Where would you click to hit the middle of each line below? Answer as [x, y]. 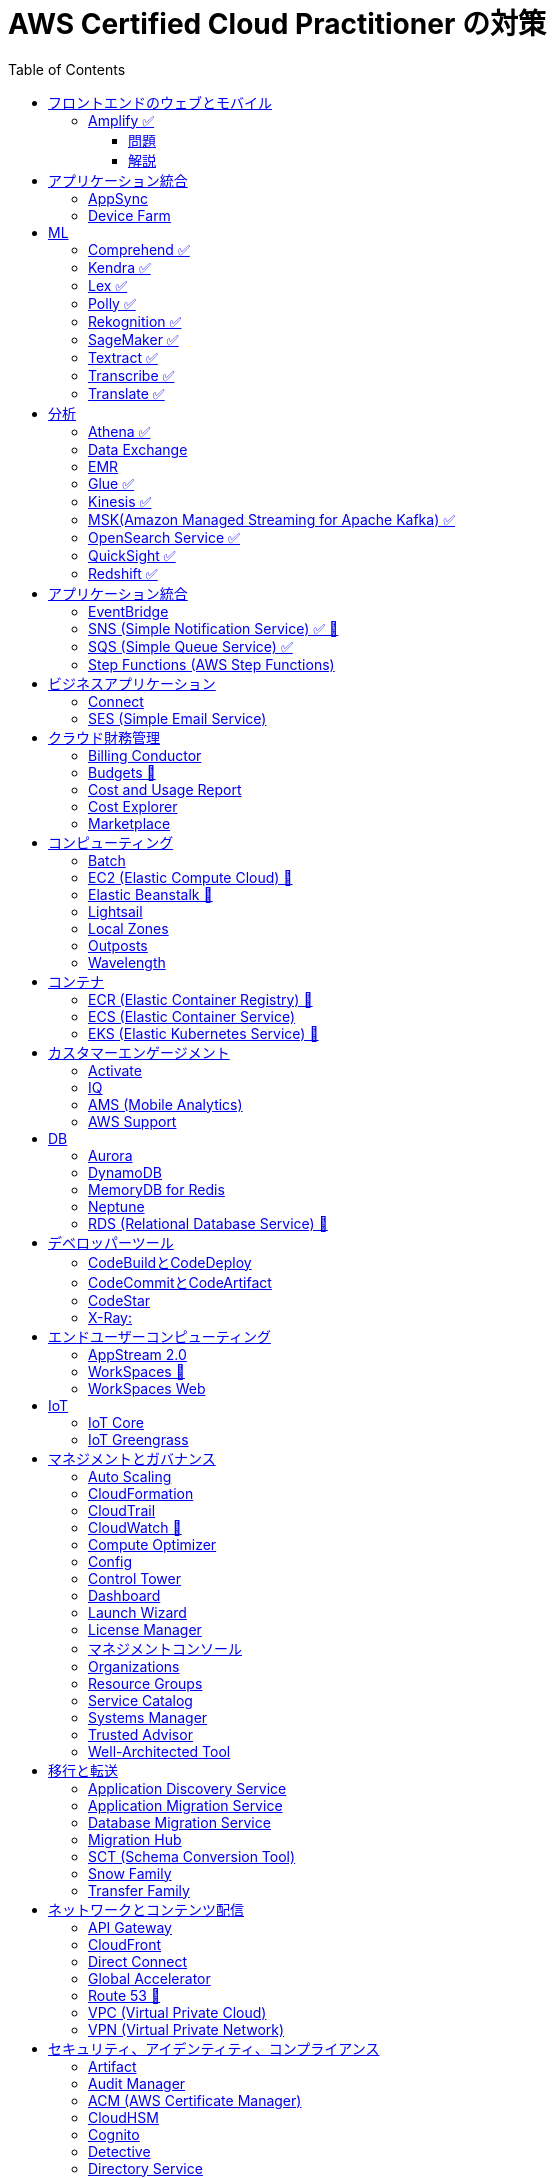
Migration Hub [135, 1839]
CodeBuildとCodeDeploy [170, 1262]
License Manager [145, 1629]
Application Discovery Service [187, 1788]
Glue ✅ [111, 483]
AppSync [118, 198]
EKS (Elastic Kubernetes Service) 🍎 [203, 1033]
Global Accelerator [149, 1978]
